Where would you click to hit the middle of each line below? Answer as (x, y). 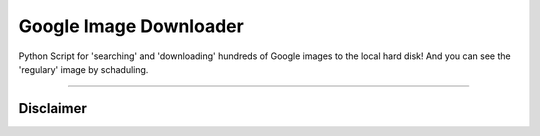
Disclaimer (52, 108)
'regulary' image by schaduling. (83, 69)
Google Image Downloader (131, 26)
